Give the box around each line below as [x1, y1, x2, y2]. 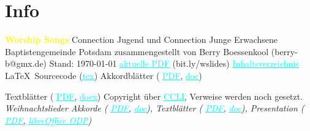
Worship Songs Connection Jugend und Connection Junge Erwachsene [5, 33, 278, 46]
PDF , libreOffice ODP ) [5, 113, 92, 126]
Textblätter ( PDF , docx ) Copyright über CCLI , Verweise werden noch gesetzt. [5, 89, 303, 102]
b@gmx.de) [5, 57, 47, 70]
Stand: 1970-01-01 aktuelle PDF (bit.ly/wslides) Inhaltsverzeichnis [49, 57, 299, 70]
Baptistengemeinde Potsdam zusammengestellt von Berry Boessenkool [5, 45, 269, 58]
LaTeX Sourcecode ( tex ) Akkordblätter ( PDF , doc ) [5, 69, 202, 81]
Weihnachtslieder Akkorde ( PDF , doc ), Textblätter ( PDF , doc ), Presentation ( [5, 102, 304, 114]
